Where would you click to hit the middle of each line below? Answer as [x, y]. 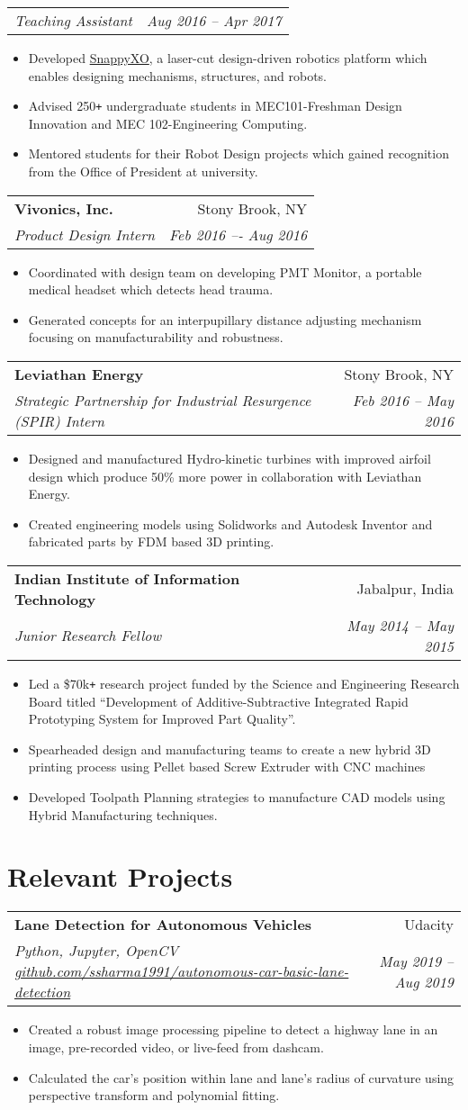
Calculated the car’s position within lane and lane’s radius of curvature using [241, 1077]
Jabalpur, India [405, 589]
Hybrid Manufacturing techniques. [123, 814]
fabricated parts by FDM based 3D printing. [151, 541]
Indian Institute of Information [127, 578]
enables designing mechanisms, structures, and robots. [178, 75]
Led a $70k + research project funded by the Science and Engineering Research [244, 683]
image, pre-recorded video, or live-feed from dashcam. [176, 1047]
